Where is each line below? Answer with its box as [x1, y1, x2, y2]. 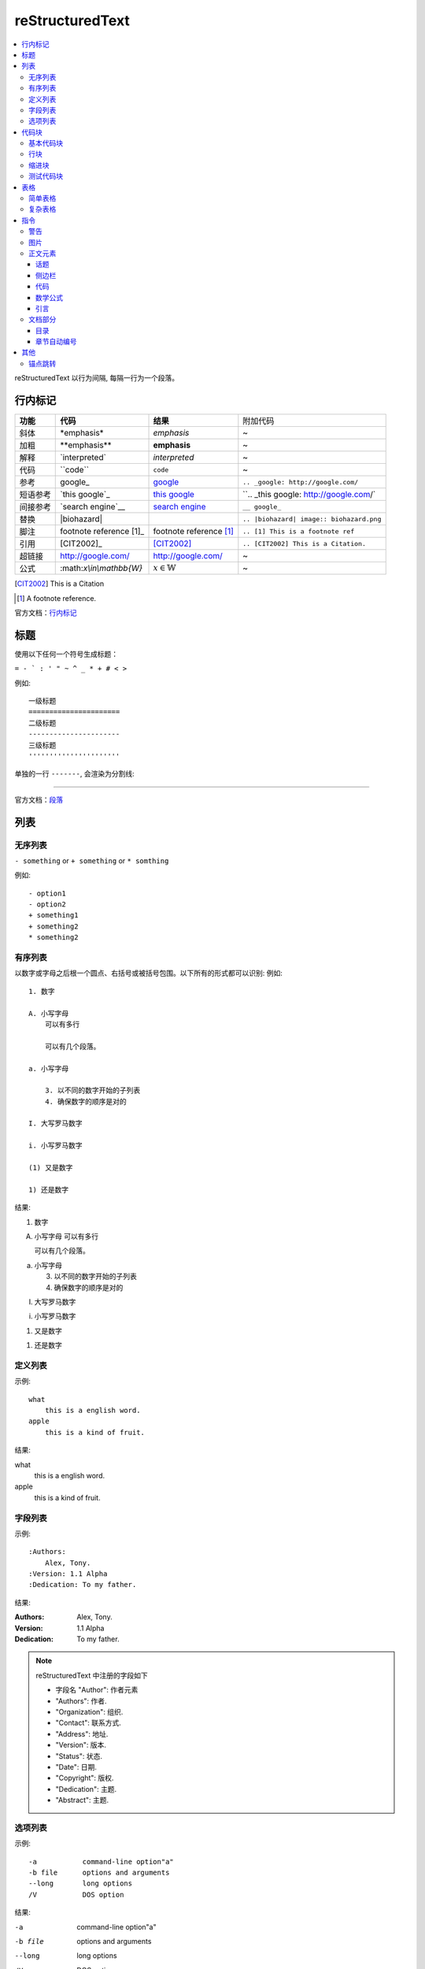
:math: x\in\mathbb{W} [60, 563, 143, 574]
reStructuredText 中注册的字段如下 [35, 1670, 149, 1680]
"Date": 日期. [55, 1762, 98, 1771]
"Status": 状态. [55, 1751, 102, 1760]
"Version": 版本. [55, 1741, 106, 1750]
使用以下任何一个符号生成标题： [14, 649, 118, 658]
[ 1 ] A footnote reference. [17, 593, 97, 603]
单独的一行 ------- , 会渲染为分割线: [14, 769, 135, 779]
